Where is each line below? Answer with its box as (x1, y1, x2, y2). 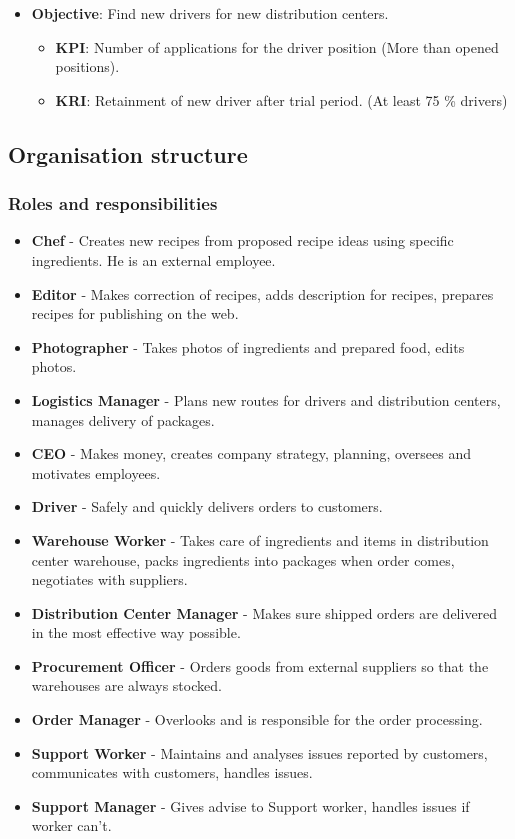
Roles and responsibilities (8, 191, 218, 216)
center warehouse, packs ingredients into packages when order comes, (31, 549, 455, 570)
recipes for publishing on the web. (31, 303, 239, 324)
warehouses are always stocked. (31, 675, 222, 696)
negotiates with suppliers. (31, 569, 188, 590)
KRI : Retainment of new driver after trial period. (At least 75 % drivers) (55, 89, 508, 110)
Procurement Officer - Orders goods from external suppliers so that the (31, 655, 489, 676)
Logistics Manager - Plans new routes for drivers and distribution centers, (31, 389, 501, 410)
